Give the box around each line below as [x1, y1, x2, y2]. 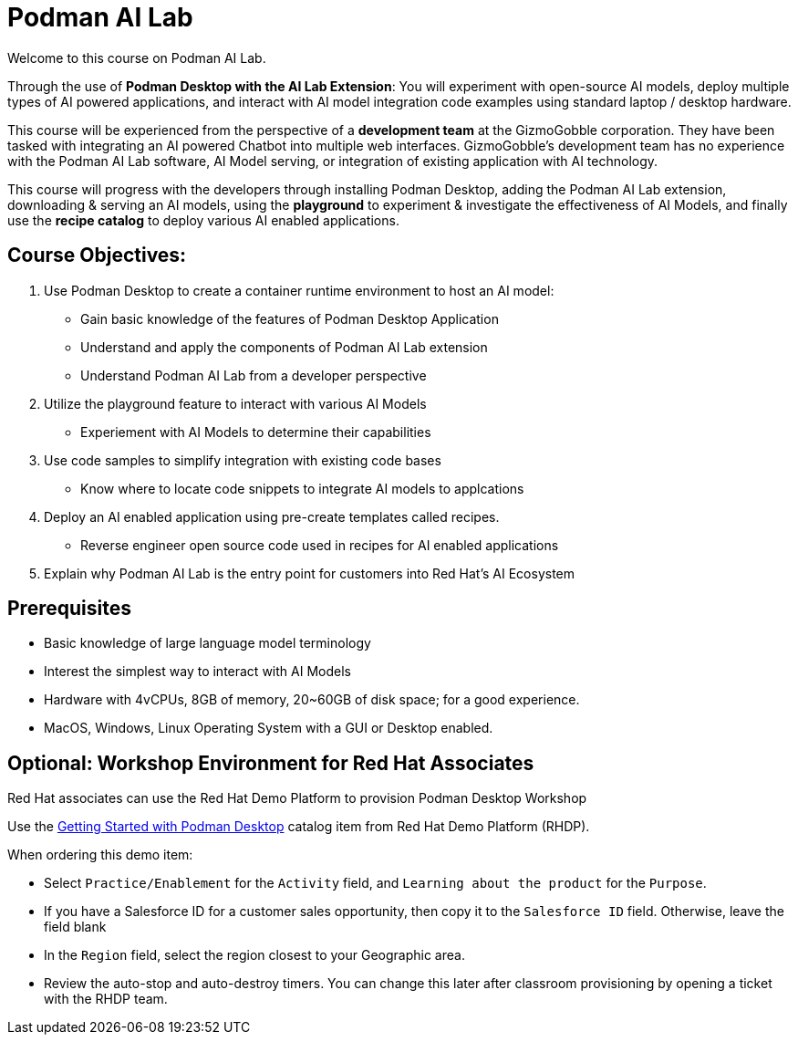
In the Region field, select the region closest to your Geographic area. [44, 947, 465, 964]
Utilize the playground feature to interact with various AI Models [44, 395, 427, 412]
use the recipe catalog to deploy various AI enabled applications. [7, 212, 399, 228]
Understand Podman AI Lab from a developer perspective [80, 367, 427, 383]
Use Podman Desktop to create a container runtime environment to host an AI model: [44, 282, 554, 298]
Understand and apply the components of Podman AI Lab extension [80, 339, 488, 355]
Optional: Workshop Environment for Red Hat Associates [7, 751, 534, 775]
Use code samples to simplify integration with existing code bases [44, 452, 441, 468]
